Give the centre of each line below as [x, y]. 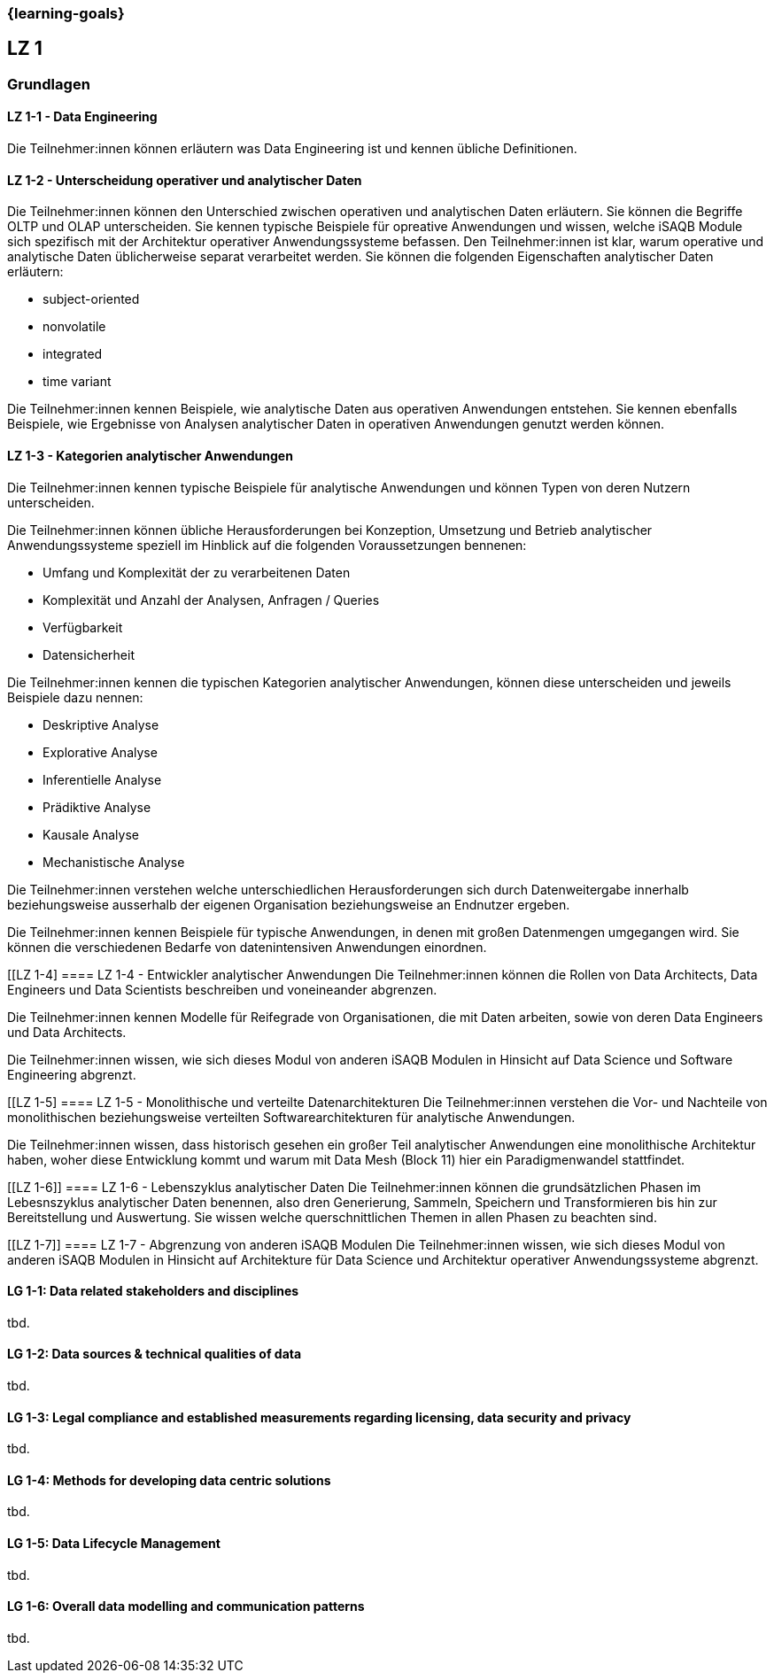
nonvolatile [74, 327]
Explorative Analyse [100, 752]
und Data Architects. [67, 1032]
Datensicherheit [89, 654]
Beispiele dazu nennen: [75, 697]
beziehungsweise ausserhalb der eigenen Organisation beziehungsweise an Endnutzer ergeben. [289, 904]
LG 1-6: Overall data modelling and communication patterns [186, 1606]
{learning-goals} [66, 13]
